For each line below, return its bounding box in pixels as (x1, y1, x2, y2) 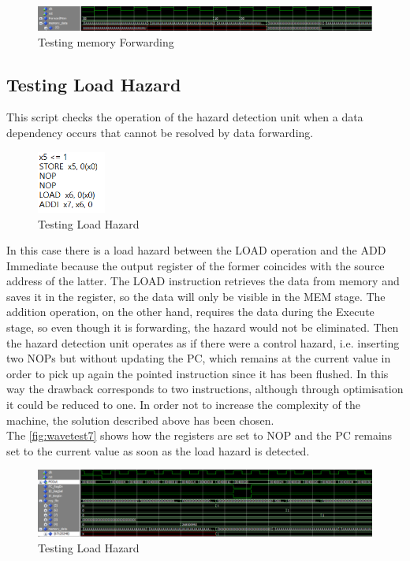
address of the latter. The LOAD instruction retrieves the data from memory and (6, 273, 400, 289)
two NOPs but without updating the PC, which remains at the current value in (6, 350, 391, 366)
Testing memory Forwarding (38, 33, 174, 50)
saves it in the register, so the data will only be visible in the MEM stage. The (6, 288, 386, 304)
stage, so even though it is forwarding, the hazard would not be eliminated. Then (6, 319, 399, 336)
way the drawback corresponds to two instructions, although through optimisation (6, 381, 404, 397)
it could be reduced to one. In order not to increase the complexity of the (6, 396, 360, 413)
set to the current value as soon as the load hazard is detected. (6, 442, 310, 459)
